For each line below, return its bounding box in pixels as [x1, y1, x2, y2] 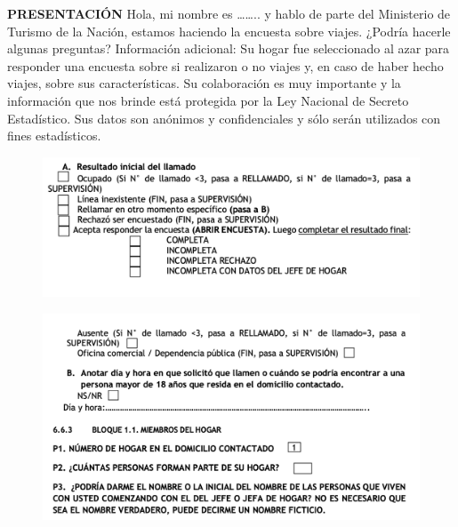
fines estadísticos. [7, 126, 101, 145]
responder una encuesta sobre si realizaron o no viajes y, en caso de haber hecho [7, 56, 444, 75]
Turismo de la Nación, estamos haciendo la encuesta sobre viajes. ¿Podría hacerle [7, 21, 451, 40]
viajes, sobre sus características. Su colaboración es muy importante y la [7, 74, 401, 92]
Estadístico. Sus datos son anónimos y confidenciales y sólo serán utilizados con [7, 108, 441, 127]
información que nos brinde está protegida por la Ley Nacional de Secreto [7, 91, 409, 109]
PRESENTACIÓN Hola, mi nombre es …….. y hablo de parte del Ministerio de [7, 4, 451, 22]
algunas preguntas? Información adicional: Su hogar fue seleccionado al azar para [7, 39, 450, 58]
